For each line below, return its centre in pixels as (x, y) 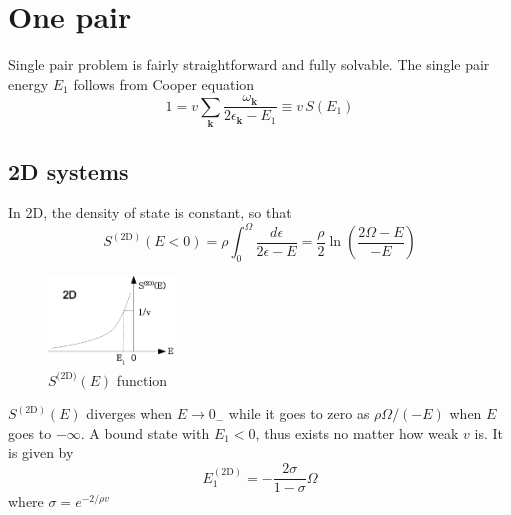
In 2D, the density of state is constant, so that (150, 212)
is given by (41, 452)
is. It (489, 432)
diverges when (129, 413)
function (142, 379)
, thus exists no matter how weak (357, 432)
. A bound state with (145, 432)
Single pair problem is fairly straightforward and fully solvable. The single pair (249, 64)
